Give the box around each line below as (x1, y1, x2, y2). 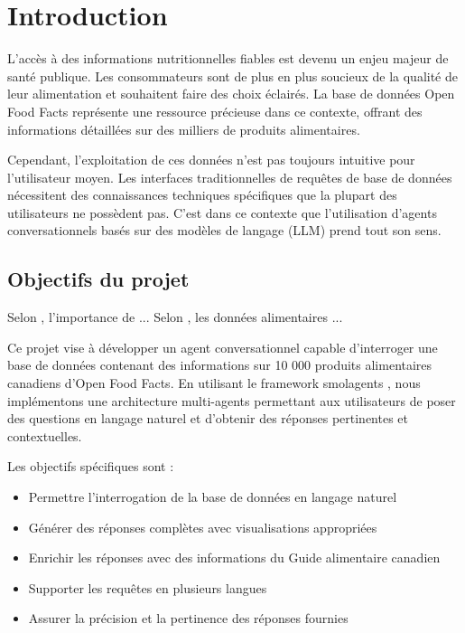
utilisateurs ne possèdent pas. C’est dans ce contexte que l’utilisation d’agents (7, 203, 437, 222)
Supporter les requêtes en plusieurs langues (28, 578, 267, 597)
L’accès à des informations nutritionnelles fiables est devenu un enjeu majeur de (7, 49, 449, 68)
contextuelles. (7, 426, 82, 445)
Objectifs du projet (7, 265, 190, 293)
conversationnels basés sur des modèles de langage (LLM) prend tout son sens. (7, 221, 442, 240)
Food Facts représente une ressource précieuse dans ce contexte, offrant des (7, 101, 423, 120)
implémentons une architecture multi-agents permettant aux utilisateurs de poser (7, 391, 456, 410)
